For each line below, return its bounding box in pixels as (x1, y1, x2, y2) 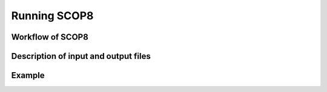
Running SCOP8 (11, 9, 94, 22)
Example (11, 70, 45, 81)
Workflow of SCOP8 (11, 32, 89, 42)
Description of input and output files (11, 51, 151, 61)
